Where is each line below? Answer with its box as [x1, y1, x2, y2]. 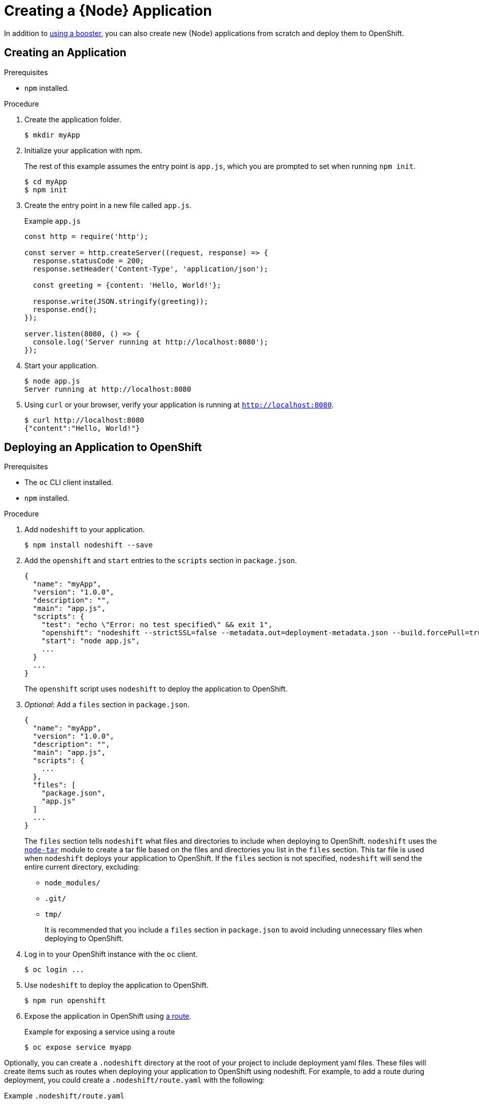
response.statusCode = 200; [32, 256, 145, 265]
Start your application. [24, 361, 98, 370]
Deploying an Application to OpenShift [4, 441, 202, 454]
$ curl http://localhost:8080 [24, 416, 145, 424]
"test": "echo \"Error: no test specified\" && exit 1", [41, 620, 272, 629]
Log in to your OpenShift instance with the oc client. [24, 950, 198, 959]
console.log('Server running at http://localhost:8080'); [32, 337, 268, 346]
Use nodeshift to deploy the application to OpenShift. [24, 981, 209, 990]
